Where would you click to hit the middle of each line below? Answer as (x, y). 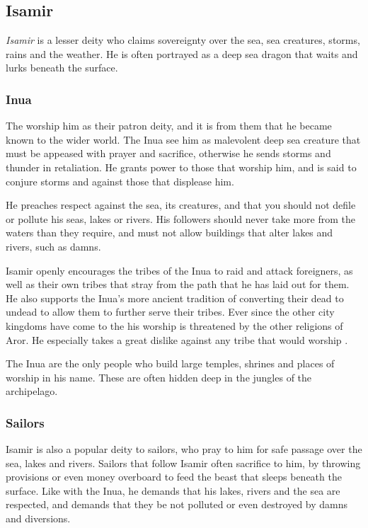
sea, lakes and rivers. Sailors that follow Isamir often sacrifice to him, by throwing (183, 463)
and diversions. (38, 518)
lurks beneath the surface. (62, 68)
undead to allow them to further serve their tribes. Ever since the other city (170, 312)
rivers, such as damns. (53, 246)
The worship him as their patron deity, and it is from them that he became (169, 126)
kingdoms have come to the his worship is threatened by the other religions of (174, 325)
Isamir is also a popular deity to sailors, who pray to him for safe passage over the (184, 449)
